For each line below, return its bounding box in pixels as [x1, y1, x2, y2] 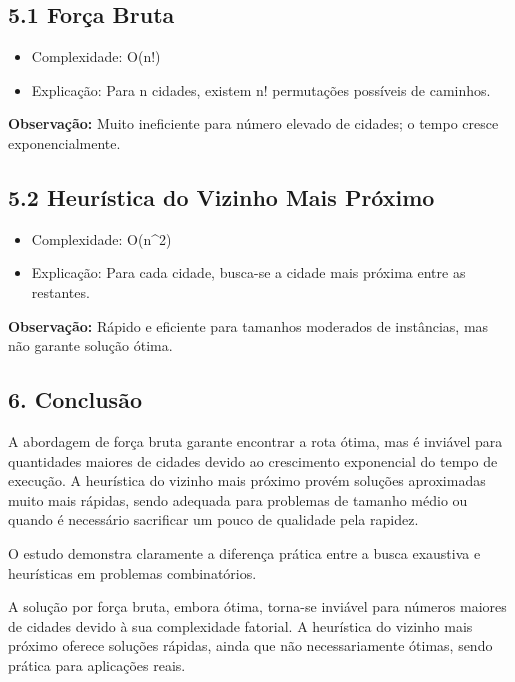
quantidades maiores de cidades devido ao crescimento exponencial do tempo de [8, 450, 498, 471]
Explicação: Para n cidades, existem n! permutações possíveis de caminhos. [31, 79, 491, 100]
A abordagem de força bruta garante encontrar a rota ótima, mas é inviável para [8, 430, 503, 451]
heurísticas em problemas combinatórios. [8, 562, 257, 583]
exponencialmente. [8, 132, 121, 153]
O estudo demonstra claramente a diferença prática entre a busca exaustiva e [8, 542, 481, 563]
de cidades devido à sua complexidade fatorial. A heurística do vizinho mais [8, 615, 473, 636]
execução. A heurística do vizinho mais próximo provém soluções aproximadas [8, 470, 486, 491]
